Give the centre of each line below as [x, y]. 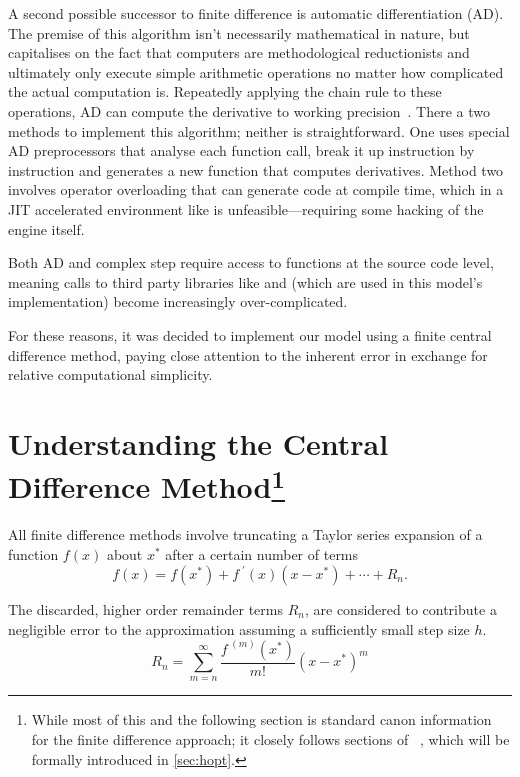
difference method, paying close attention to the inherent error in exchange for [248, 354]
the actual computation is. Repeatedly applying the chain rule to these [225, 91]
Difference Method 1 [146, 484]
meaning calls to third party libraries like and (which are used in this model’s [245, 281]
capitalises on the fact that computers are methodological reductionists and [239, 52]
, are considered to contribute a [400, 609]
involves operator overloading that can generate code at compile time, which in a [256, 189]
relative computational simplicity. [110, 374]
